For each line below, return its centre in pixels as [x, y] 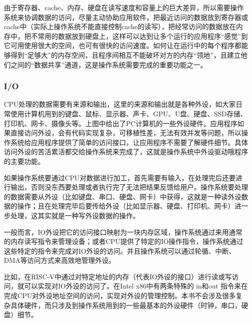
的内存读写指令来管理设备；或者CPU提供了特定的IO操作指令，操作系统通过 [124, 241]
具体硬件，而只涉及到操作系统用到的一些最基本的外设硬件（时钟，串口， [126, 305]
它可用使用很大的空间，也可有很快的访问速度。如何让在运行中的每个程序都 [123, 45]
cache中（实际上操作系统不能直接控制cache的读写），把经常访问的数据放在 [120, 26]
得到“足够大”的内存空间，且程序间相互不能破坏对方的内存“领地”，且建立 [126, 55]
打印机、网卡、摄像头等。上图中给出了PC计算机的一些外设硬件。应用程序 [121, 123]
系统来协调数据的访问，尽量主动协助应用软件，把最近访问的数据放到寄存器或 [126, 17]
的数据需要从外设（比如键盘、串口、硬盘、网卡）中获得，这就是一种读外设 [123, 196]
